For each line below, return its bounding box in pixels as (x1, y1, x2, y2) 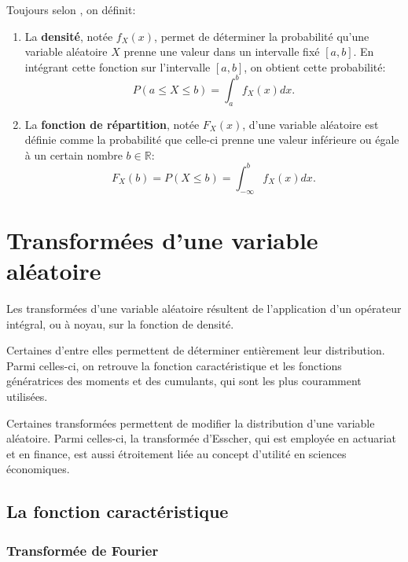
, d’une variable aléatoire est (242, 116, 379, 132)
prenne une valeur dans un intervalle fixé (123, 43, 320, 60)
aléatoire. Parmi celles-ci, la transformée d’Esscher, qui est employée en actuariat (6, 430, 397, 446)
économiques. (6, 461, 70, 477)
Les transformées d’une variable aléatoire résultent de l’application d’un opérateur (6, 300, 402, 317)
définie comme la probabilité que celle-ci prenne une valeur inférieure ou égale (24, 131, 399, 148)
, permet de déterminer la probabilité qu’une (154, 28, 369, 44)
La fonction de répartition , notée (24, 116, 200, 132)
